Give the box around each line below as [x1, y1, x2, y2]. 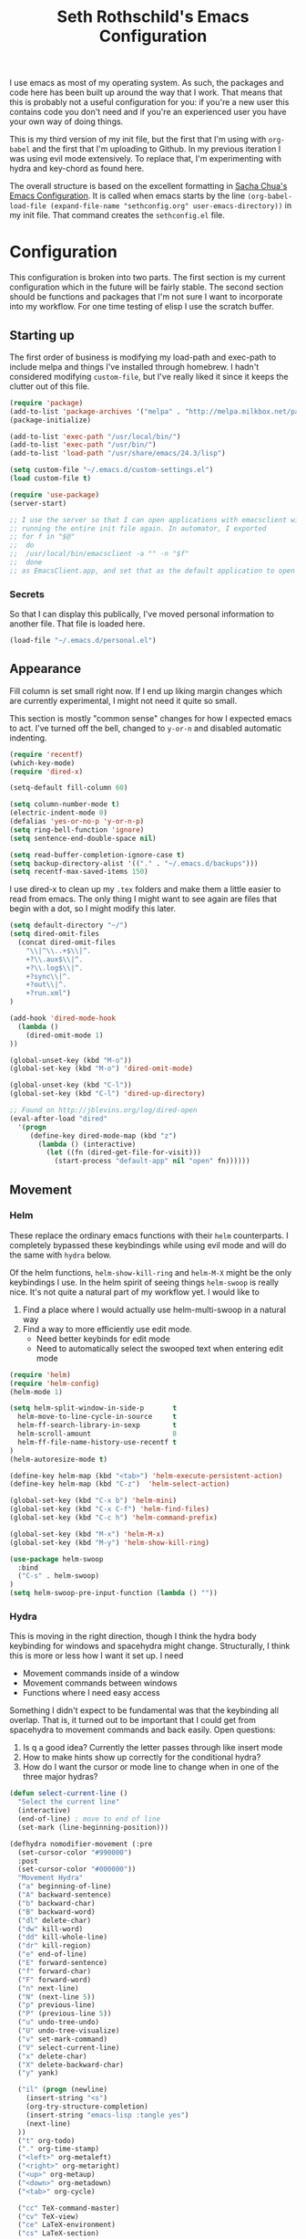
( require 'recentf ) [9, 750, 84, 759]
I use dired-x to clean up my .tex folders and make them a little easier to [9, 884, 281, 895]
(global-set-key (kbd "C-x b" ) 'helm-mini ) [9, 1496, 178, 1506]
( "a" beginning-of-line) [17, 1882, 112, 1891]
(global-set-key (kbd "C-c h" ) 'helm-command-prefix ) [9, 1513, 219, 1522]
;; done [9, 558, 43, 567]
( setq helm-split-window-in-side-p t [9, 1403, 178, 1413]
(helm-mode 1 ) [9, 1387, 64, 1396]
